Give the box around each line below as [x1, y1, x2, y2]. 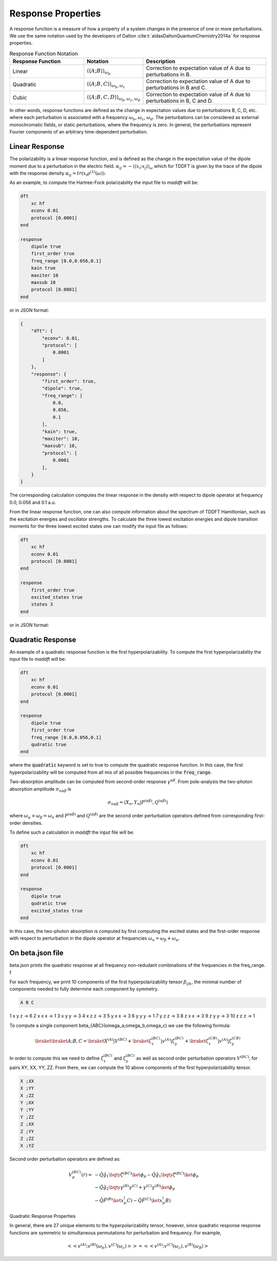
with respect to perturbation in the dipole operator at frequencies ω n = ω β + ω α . [9, 935, 180, 943]
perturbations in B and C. [146, 84, 207, 91]
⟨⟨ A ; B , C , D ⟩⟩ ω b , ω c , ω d [86, 94, 141, 102]
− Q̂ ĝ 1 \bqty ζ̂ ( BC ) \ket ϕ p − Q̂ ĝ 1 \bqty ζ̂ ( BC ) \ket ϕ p [94, 1171, 199, 1179]
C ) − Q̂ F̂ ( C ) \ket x [126, 1196, 163, 1203]
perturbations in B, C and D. [146, 98, 213, 105]
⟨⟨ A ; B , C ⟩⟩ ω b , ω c [86, 81, 126, 89]
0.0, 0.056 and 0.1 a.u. [9, 499, 56, 505]
